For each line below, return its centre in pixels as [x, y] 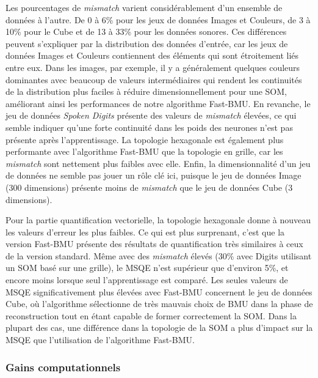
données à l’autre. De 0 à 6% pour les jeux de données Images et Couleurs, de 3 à [158, 19]
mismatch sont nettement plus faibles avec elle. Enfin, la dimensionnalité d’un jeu [158, 163]
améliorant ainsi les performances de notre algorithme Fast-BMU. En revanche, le [158, 103]
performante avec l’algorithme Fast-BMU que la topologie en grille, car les [144, 151]
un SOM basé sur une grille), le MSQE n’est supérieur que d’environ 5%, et [147, 268]
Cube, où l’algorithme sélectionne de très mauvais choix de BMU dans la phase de [159, 304]
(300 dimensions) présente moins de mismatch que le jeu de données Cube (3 [149, 187]
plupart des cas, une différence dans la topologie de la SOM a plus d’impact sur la [159, 328]
